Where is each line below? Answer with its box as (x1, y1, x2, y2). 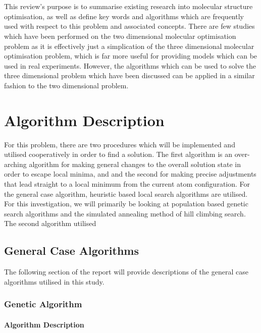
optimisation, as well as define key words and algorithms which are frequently (4, 11, 244, 21)
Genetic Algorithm (4, 298, 82, 310)
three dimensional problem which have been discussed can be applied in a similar (4, 70, 255, 81)
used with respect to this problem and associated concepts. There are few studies (4, 21, 255, 31)
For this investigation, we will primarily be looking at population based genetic (4, 198, 248, 209)
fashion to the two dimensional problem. (4, 80, 129, 90)
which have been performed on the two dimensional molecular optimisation (4, 30, 236, 41)
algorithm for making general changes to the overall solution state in (29, 158, 241, 169)
